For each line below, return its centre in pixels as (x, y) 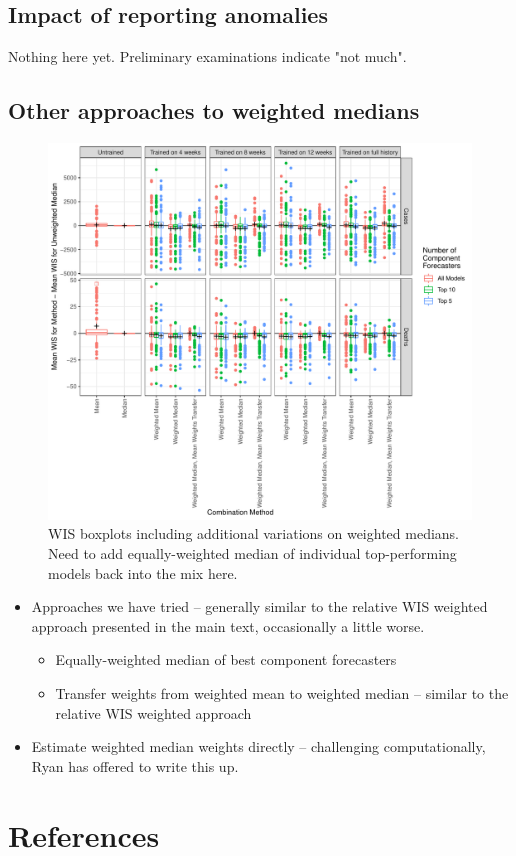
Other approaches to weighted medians (214, 110)
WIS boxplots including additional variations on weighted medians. (253, 533)
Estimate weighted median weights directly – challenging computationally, (258, 746)
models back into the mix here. (143, 572)
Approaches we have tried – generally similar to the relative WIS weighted (259, 606)
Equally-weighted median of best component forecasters (226, 659)
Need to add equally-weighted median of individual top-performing (252, 552)
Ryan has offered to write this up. (135, 765)
